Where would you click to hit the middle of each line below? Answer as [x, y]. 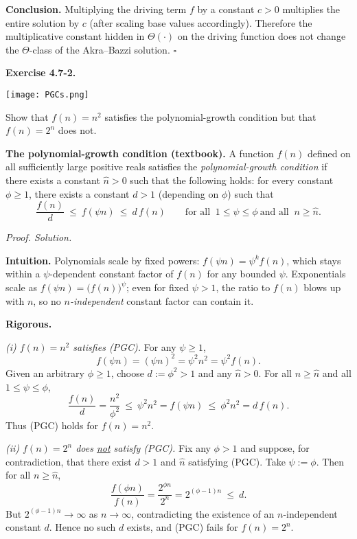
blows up [322, 287]
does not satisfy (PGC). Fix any [143, 448]
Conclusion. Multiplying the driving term [96, 9]
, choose [127, 372]
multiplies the [311, 9]
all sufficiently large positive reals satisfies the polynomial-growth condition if [166, 167]
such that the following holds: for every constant [232, 180]
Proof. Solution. [39, 237]
